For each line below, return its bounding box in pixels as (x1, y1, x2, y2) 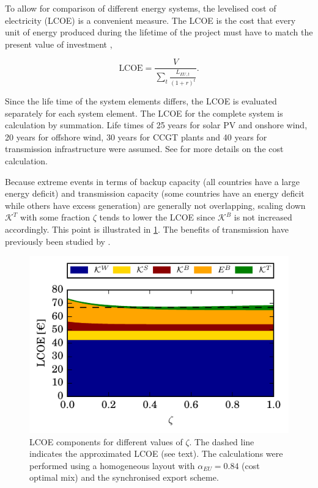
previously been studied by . (5, 235, 111, 247)
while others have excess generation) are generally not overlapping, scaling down (5, 198, 306, 211)
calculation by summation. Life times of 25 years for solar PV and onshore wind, (5, 118, 308, 131)
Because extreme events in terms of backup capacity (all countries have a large (5, 175, 300, 188)
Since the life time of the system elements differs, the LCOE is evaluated (5, 95, 277, 107)
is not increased (234, 211, 292, 224)
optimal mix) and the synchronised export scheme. (29, 471, 219, 484)
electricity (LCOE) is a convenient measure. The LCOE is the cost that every (5, 13, 296, 26)
